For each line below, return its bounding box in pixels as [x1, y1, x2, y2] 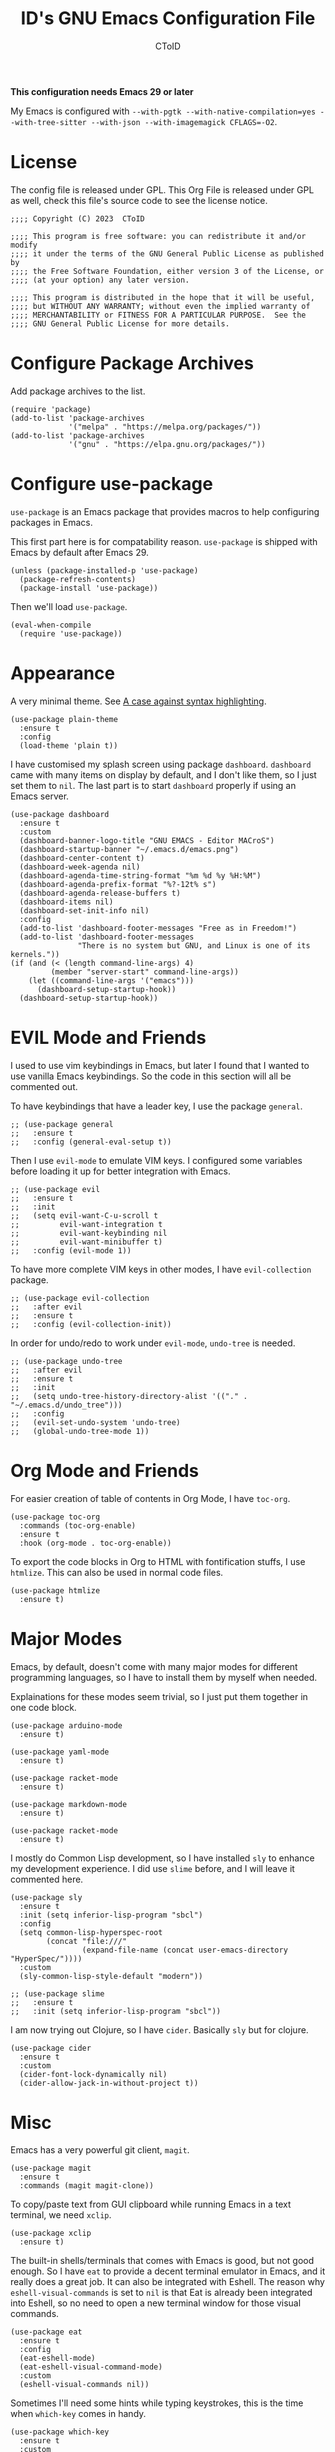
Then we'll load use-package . [10, 600, 128, 612]
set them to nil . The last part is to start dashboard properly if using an [10, 779, 297, 791]
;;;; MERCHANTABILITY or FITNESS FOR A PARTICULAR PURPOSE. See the [10, 310, 307, 320]
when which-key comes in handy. [10, 2408, 147, 2420]
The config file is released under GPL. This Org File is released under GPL [10, 183, 315, 196]
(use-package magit [10, 2163, 92, 2174]
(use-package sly [10, 1892, 83, 1902]
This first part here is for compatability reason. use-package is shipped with [10, 535, 318, 547]
